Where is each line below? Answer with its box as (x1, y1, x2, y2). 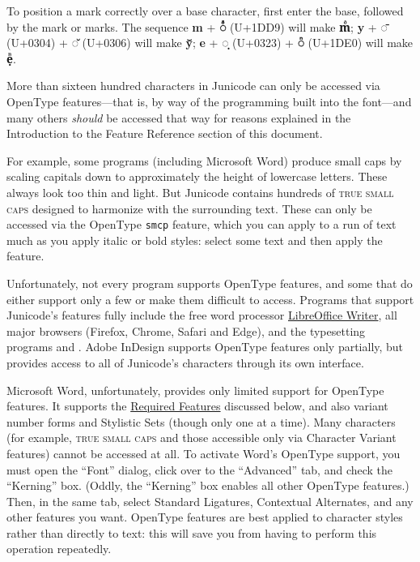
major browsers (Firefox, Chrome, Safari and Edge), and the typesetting (6, 322, 366, 339)
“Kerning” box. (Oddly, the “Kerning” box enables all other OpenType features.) (6, 477, 409, 494)
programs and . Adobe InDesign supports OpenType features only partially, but (6, 338, 404, 355)
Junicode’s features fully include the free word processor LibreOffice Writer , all (6, 307, 397, 324)
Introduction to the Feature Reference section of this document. (6, 125, 323, 142)
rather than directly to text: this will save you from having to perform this (6, 524, 377, 541)
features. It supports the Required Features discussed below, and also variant (6, 397, 388, 414)
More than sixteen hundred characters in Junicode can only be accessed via (6, 77, 380, 94)
